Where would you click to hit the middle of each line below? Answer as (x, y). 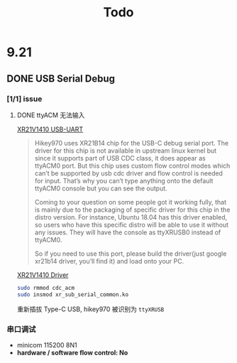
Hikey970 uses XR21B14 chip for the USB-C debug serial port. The (131, 143)
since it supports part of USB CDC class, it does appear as (120, 158)
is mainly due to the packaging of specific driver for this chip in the (132, 210)
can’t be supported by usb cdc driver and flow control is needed (128, 173)
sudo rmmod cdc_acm (46, 288)
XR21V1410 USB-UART (50, 129)
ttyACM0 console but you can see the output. (101, 188)
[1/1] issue (24, 99)
